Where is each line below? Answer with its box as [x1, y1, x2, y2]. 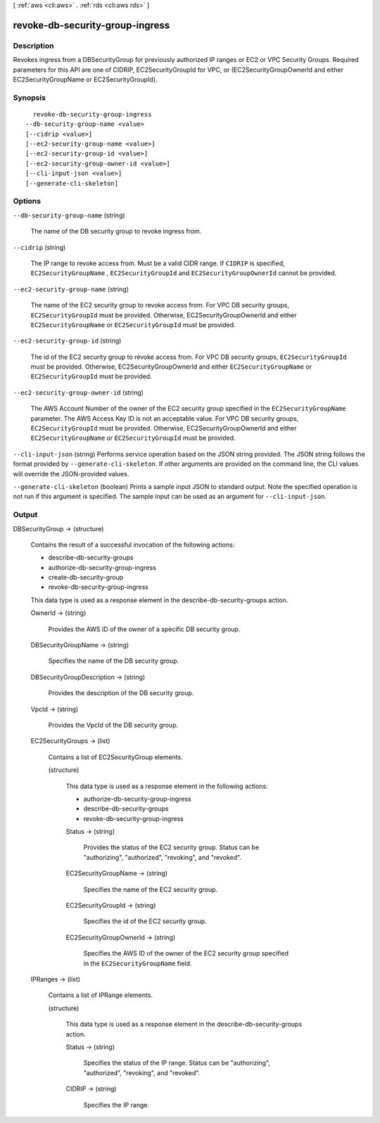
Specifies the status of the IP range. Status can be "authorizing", [83, 1059, 271, 1067]
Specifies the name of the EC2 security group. [83, 885, 218, 894]
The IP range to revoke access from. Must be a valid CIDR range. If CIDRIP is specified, [30, 259, 285, 267]
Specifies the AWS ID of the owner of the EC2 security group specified [83, 949, 289, 958]
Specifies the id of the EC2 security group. [83, 917, 207, 925]
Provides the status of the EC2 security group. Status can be [83, 843, 260, 851]
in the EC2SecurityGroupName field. [83, 959, 192, 967]
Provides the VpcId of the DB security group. [48, 721, 179, 729]
